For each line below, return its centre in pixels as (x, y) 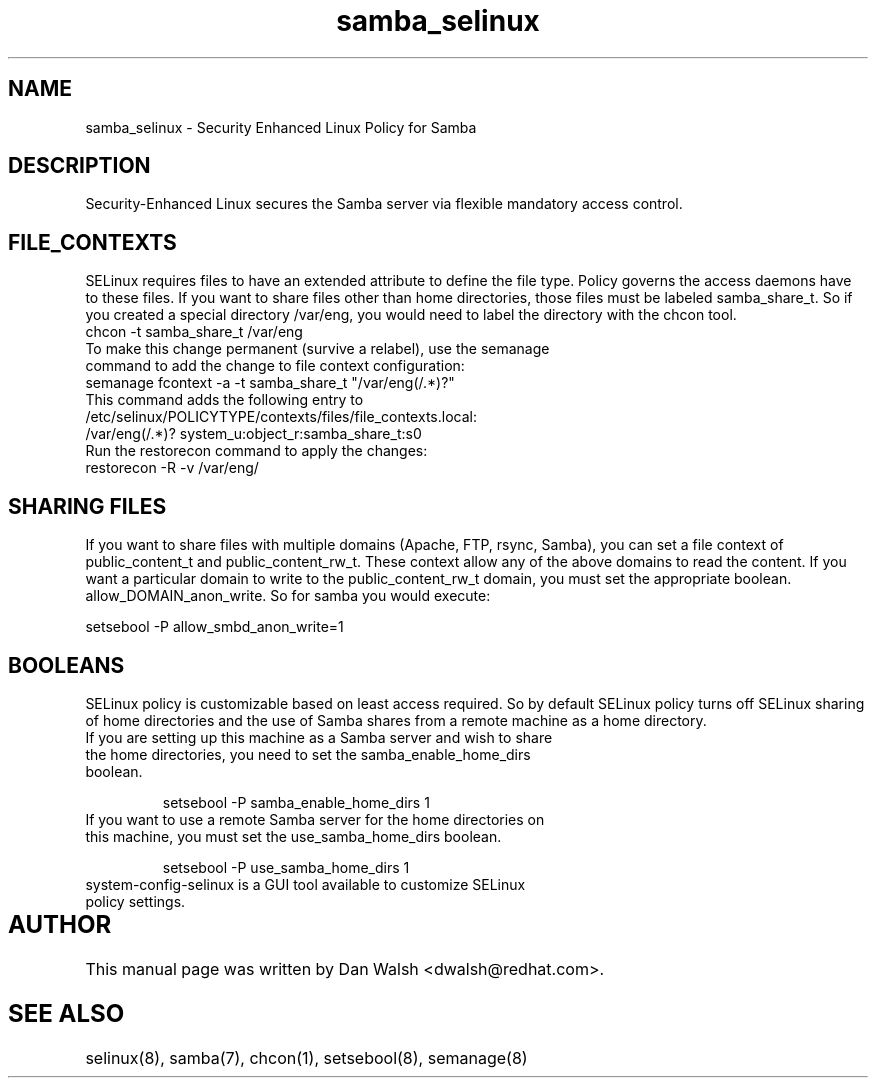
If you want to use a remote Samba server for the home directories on (315, 819)
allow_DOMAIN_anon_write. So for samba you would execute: (288, 596)
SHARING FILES (87, 506)
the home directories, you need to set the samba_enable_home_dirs (308, 754)
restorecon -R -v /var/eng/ (172, 468)
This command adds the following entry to (224, 400)
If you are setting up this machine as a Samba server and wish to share (319, 737)
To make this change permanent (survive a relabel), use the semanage (317, 349)
